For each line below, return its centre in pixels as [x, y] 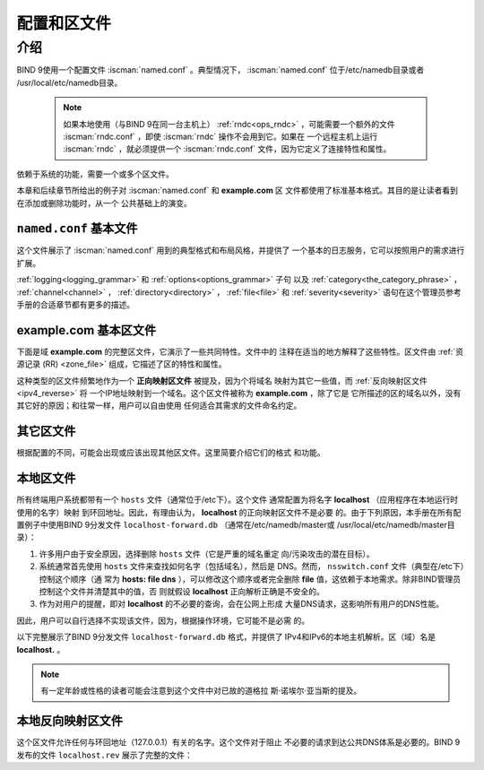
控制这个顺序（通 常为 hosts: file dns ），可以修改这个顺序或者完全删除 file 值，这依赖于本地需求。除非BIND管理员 [250, 579]
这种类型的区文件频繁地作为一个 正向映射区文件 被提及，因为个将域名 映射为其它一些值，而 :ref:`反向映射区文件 [222, 380]
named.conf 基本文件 [77, 229]
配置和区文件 [64, 23]
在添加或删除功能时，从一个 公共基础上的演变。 [104, 203]
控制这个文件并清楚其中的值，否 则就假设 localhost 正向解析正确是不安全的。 [181, 591]
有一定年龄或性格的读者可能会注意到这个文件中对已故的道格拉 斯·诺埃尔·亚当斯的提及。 [201, 691]
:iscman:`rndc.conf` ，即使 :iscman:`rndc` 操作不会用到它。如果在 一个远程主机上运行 [220, 136]
